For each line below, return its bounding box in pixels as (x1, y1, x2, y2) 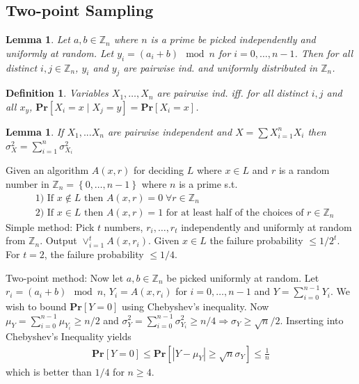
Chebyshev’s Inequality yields (6, 328, 131, 343)
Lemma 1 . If (6, 124, 64, 138)
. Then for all (294, 45, 353, 60)
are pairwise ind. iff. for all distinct (157, 86, 308, 100)
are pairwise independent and (107, 124, 232, 138)
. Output (40, 233, 77, 248)
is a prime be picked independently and (150, 32, 316, 47)
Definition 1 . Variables (6, 86, 109, 100)
